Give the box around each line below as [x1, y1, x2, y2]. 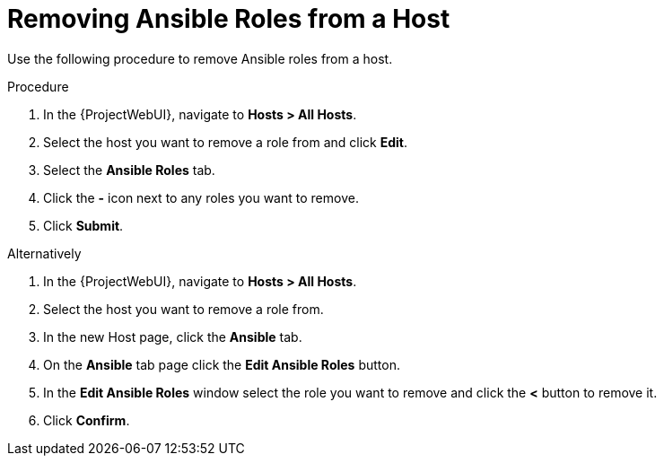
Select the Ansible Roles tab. [43, 162, 215, 178]
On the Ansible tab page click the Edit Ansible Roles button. [43, 356, 400, 372]
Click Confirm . [43, 412, 130, 428]
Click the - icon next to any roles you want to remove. [43, 189, 359, 205]
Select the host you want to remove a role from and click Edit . [43, 134, 407, 150]
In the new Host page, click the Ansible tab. [43, 328, 302, 345]
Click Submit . [43, 217, 124, 233]
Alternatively [7, 245, 82, 261]
